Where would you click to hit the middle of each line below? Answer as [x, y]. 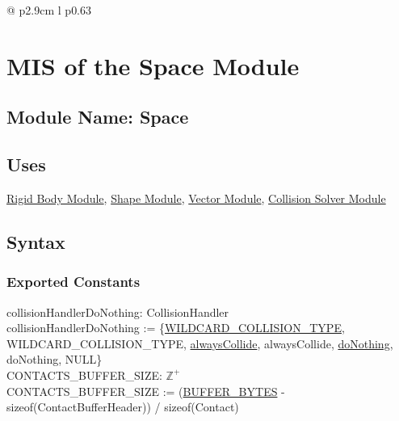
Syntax [36, 241]
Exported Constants [73, 282]
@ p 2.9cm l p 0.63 [49, 10]
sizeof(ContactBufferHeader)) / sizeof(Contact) [123, 407]
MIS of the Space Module [153, 65]
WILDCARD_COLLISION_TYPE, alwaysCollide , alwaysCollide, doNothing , [200, 343]
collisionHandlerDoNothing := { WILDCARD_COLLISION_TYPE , [176, 328]
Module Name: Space [98, 117]
